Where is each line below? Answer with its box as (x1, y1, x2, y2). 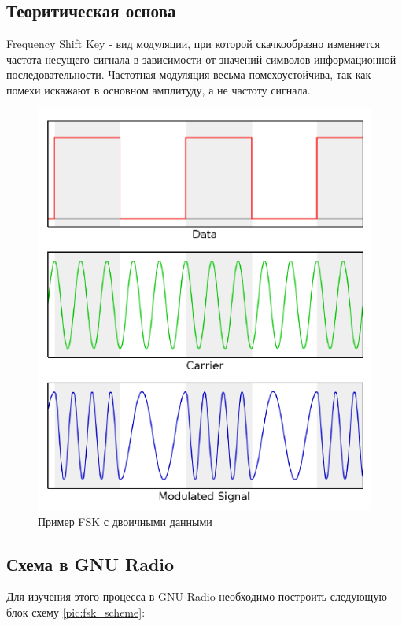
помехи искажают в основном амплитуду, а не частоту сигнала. (6, 81, 311, 98)
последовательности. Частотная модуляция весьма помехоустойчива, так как (6, 66, 371, 83)
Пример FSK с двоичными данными (38, 513, 212, 529)
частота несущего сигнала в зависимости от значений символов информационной (6, 50, 396, 67)
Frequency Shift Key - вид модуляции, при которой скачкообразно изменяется (6, 35, 381, 52)
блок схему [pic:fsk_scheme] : (6, 603, 146, 620)
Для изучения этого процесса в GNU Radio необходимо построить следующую (6, 588, 387, 605)
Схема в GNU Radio (6, 551, 175, 576)
